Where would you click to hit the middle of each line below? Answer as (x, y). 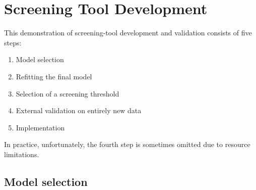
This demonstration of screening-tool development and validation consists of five (128, 33)
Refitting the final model (54, 76)
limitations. (22, 154)
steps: (13, 42)
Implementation (40, 127)
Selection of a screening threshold (68, 93)
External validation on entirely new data (79, 110)
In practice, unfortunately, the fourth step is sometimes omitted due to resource (127, 144)
